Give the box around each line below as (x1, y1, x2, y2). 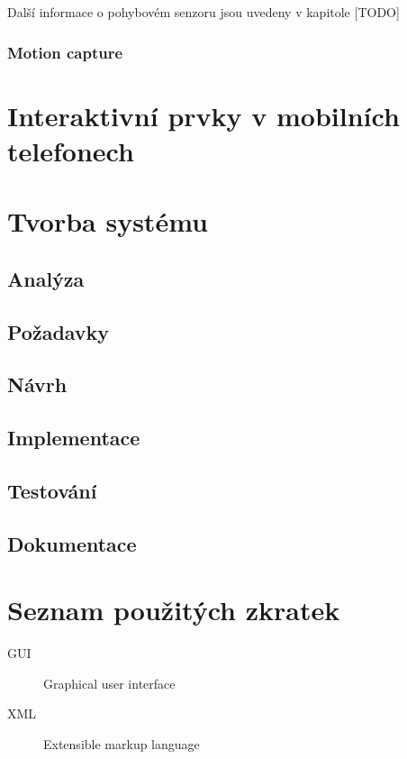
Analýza (7, 264, 85, 292)
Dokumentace (7, 529, 137, 557)
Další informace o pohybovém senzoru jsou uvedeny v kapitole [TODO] (7, 3, 400, 21)
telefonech (7, 132, 134, 169)
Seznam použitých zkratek (7, 591, 340, 628)
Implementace (7, 424, 140, 452)
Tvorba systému (7, 203, 208, 240)
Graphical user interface (43, 673, 176, 692)
